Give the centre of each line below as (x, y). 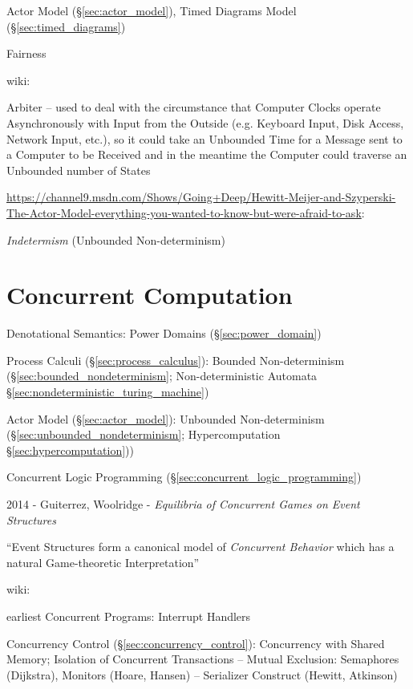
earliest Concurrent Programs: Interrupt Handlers (129, 616)
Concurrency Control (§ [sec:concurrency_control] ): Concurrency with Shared (196, 643)
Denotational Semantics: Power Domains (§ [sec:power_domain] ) (164, 333)
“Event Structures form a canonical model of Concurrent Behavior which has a (200, 547)
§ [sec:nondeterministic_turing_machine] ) (108, 392)
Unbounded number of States (79, 170)
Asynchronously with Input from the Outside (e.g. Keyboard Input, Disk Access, (205, 122)
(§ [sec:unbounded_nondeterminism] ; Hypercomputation (144, 434)
